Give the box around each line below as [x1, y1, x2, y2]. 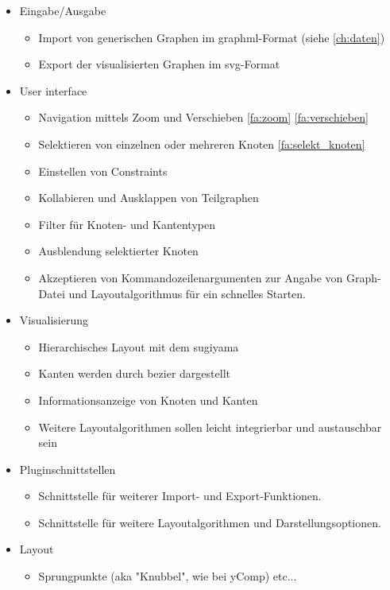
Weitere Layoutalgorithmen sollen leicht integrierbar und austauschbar [38, 418, 382, 435]
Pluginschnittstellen [19, 460, 116, 477]
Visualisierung [19, 312, 88, 328]
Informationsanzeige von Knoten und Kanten [38, 391, 258, 408]
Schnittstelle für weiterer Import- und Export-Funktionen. [38, 487, 322, 504]
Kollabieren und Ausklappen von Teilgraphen [38, 189, 259, 206]
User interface [19, 82, 87, 99]
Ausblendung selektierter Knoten [38, 243, 199, 259]
